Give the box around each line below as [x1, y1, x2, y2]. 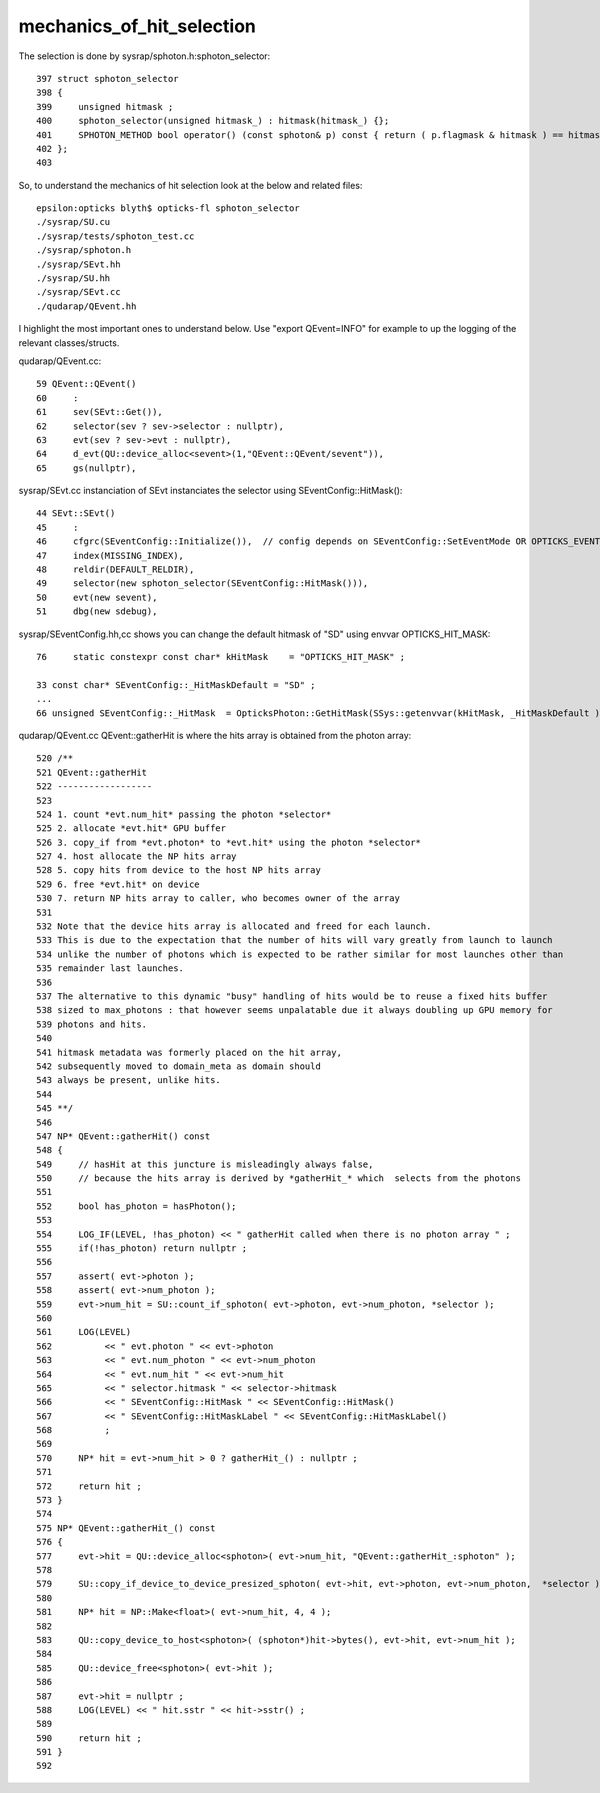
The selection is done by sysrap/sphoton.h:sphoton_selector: [18, 50, 271, 62]
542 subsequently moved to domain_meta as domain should [36, 1060, 322, 1072]
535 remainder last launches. [36, 963, 185, 974]
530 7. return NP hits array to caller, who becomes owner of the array [36, 893, 400, 904]
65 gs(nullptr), [36, 462, 137, 474]
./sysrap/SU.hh [36, 273, 111, 284]
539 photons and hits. [36, 1018, 148, 1030]
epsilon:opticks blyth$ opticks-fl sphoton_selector [36, 203, 300, 214]
